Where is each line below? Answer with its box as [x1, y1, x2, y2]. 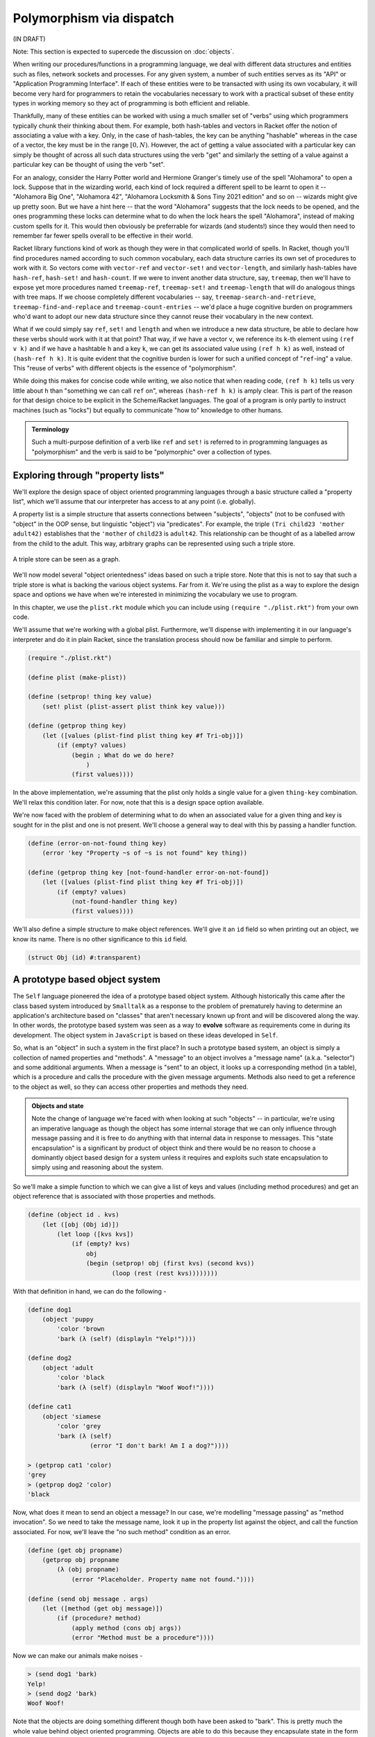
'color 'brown [56, 1325, 105, 1333]
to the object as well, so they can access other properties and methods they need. [12, 1082, 249, 1091]
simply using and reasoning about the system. [31, 1163, 163, 1171]
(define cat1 [27, 1403, 72, 1410]
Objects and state [31, 1102, 84, 1110]
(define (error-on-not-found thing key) [27, 839, 167, 847]
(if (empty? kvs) [71, 1240, 131, 1248]
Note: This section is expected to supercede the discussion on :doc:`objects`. [12, 47, 235, 56]
